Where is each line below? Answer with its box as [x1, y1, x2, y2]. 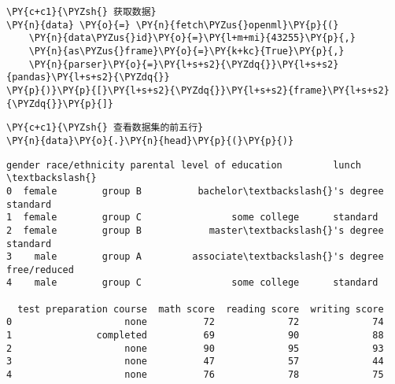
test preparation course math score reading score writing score [17, 303, 384, 315]
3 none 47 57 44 [6, 356, 384, 367]
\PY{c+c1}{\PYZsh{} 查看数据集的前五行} [6, 122, 204, 134]
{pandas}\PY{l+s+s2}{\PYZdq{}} [6, 72, 170, 83]
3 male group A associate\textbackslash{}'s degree [6, 251, 384, 263]
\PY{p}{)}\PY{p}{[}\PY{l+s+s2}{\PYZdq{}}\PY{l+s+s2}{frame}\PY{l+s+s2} [6, 84, 389, 96]
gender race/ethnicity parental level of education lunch [6, 159, 362, 171]
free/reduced [6, 264, 74, 275]
